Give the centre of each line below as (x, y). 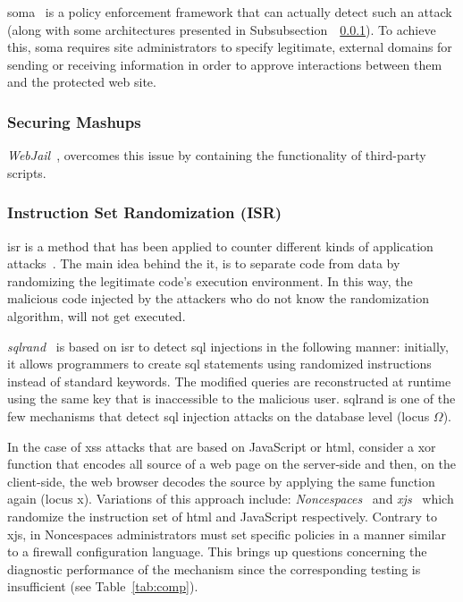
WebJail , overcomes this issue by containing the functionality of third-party (217, 155)
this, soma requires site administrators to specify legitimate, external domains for (230, 47)
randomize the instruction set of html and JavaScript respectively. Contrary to (222, 516)
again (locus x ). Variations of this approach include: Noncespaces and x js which (231, 499)
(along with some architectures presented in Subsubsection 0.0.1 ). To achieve (222, 29)
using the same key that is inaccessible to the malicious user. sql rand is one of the (231, 399)
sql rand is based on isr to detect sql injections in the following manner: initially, (228, 346)
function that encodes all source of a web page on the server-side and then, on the (232, 464)
